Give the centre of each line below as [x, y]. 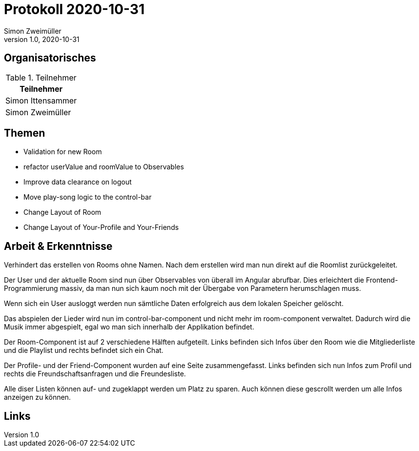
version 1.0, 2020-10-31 [42, 39]
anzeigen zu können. [37, 397]
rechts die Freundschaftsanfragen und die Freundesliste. [95, 374]
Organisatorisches [50, 58]
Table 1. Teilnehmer [41, 77]
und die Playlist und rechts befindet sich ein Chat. [84, 350]
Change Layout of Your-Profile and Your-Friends [101, 227]
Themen [25, 133]
